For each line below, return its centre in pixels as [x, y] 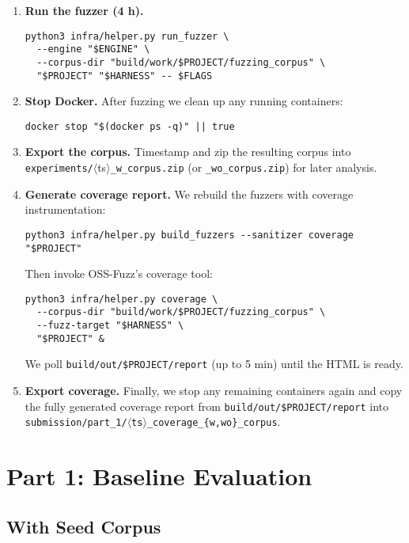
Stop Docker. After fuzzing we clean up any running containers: [184, 101]
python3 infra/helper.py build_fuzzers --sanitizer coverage [189, 235]
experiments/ [59, 169]
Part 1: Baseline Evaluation [159, 476]
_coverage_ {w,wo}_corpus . [214, 421]
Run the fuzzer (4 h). [84, 10]
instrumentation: [65, 209]
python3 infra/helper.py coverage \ [121, 299]
